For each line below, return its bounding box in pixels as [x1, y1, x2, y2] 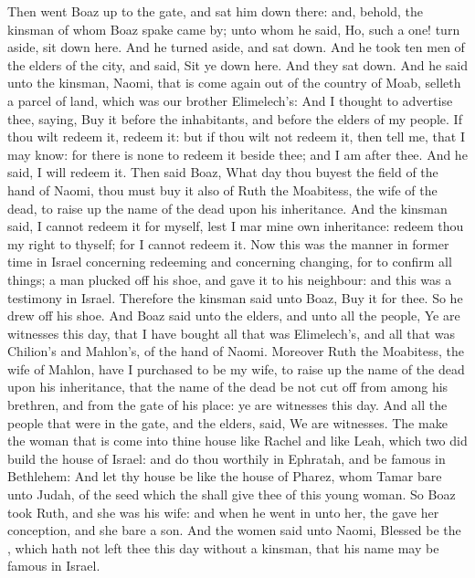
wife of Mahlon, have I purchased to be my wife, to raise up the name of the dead [7, 359, 465, 378]
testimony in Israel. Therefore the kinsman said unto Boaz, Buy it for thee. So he [7, 288, 463, 307]
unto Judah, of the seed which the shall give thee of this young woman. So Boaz [7, 485, 456, 504]
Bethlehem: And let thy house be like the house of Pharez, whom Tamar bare [7, 467, 442, 486]
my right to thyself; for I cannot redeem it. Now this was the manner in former [7, 234, 449, 253]
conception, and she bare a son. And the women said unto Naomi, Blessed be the [7, 520, 461, 540]
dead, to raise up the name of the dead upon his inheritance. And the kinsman [7, 198, 448, 217]
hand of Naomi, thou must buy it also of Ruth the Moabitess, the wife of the [7, 180, 438, 199]
